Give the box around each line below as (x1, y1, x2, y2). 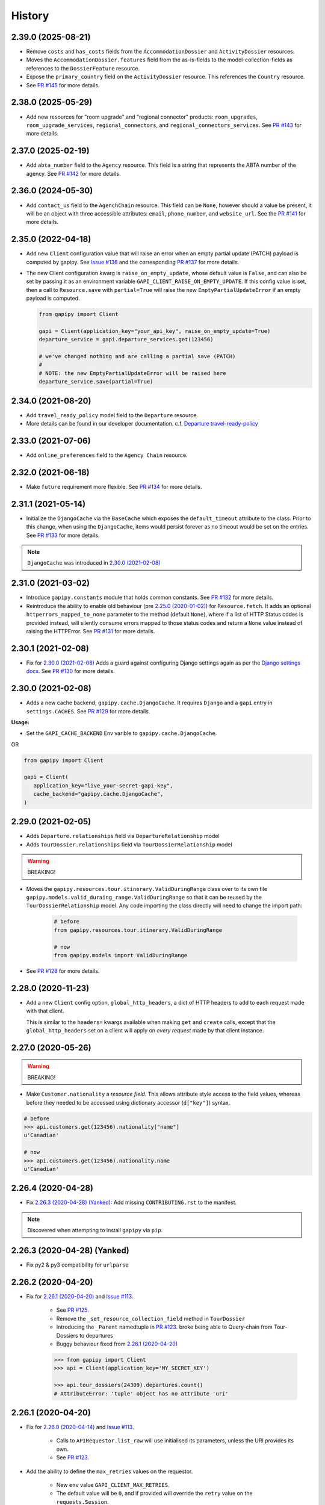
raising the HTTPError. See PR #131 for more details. (26, 627, 155, 635)
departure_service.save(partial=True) (39, 378, 153, 385)
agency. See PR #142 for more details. (26, 170, 121, 177)
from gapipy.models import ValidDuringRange (54, 952, 188, 958)
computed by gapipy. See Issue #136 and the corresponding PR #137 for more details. (26, 258, 240, 265)
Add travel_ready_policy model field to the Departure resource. (26, 411, 199, 418)
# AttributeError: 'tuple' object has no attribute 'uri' (54, 1390, 229, 1397)
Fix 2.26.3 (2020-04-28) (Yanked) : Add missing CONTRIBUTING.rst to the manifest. (26, 1199, 237, 1206)
